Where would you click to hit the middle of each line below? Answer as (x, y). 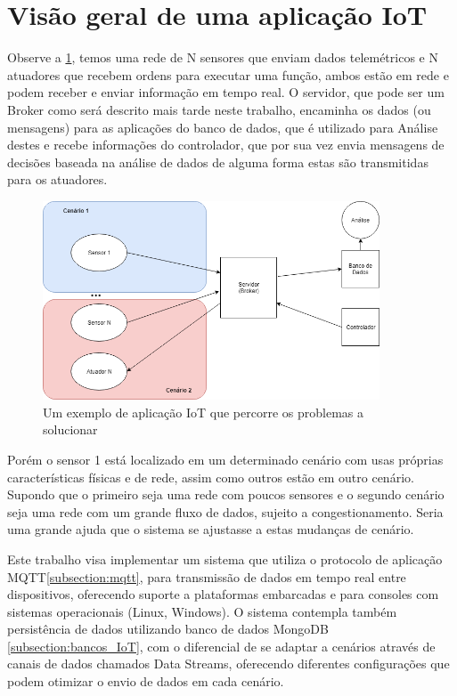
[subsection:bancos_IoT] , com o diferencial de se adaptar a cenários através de (221, 646)
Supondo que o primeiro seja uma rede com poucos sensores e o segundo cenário (226, 494)
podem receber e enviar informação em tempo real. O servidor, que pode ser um (226, 92)
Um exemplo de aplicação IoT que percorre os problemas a (203, 412)
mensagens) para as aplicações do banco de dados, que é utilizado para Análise (223, 127)
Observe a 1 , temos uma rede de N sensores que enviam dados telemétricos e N (223, 57)
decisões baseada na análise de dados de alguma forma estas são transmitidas (218, 162)
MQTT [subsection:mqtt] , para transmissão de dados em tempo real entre (207, 576)
